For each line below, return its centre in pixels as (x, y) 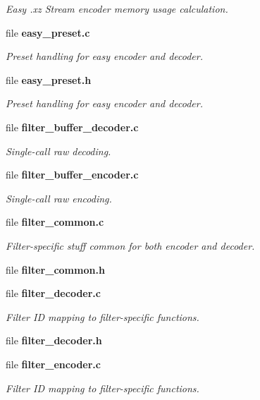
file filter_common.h (55, 269)
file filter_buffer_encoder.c (72, 175)
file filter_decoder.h (54, 340)
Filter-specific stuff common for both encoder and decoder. (130, 245)
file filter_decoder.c (53, 293)
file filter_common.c (55, 222)
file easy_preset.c (48, 32)
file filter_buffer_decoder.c (72, 127)
